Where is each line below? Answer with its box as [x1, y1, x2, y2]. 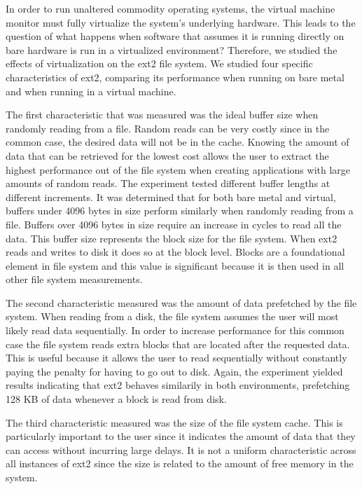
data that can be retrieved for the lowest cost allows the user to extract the [6, 148, 329, 163]
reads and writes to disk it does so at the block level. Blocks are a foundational [6, 245, 345, 259]
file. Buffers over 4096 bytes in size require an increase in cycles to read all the [6, 216, 342, 231]
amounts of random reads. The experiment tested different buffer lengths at [6, 176, 330, 191]
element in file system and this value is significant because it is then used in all [6, 258, 344, 273]
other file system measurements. [6, 272, 143, 287]
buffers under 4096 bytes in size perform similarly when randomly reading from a [6, 203, 354, 218]
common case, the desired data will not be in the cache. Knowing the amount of [6, 135, 349, 149]
